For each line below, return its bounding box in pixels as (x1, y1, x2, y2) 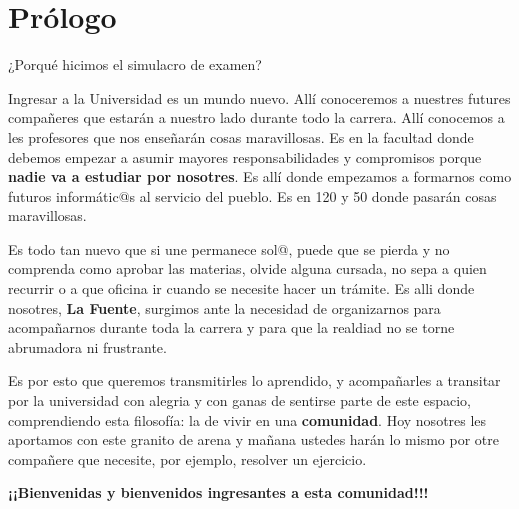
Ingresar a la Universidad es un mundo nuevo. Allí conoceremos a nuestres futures (8, 87, 511, 108)
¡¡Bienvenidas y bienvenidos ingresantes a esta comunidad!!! (8, 482, 429, 503)
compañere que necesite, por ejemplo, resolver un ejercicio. (8, 448, 367, 469)
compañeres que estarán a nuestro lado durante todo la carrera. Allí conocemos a (8, 107, 505, 128)
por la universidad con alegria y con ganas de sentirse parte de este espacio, (8, 390, 472, 411)
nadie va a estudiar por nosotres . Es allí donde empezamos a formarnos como (8, 166, 512, 187)
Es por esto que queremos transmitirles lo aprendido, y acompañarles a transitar (8, 370, 501, 391)
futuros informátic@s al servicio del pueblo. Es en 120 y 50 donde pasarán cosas (8, 185, 497, 206)
